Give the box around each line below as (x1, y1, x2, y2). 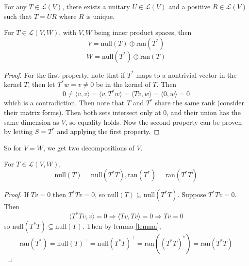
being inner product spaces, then (94, 27, 192, 37)
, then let (28, 79, 55, 89)
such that (4, 11, 32, 21)
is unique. (86, 11, 115, 21)
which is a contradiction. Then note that (4, 98, 125, 108)
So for (4, 142, 22, 152)
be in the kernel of (96, 79, 150, 89)
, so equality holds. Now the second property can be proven (65, 116, 242, 127)
